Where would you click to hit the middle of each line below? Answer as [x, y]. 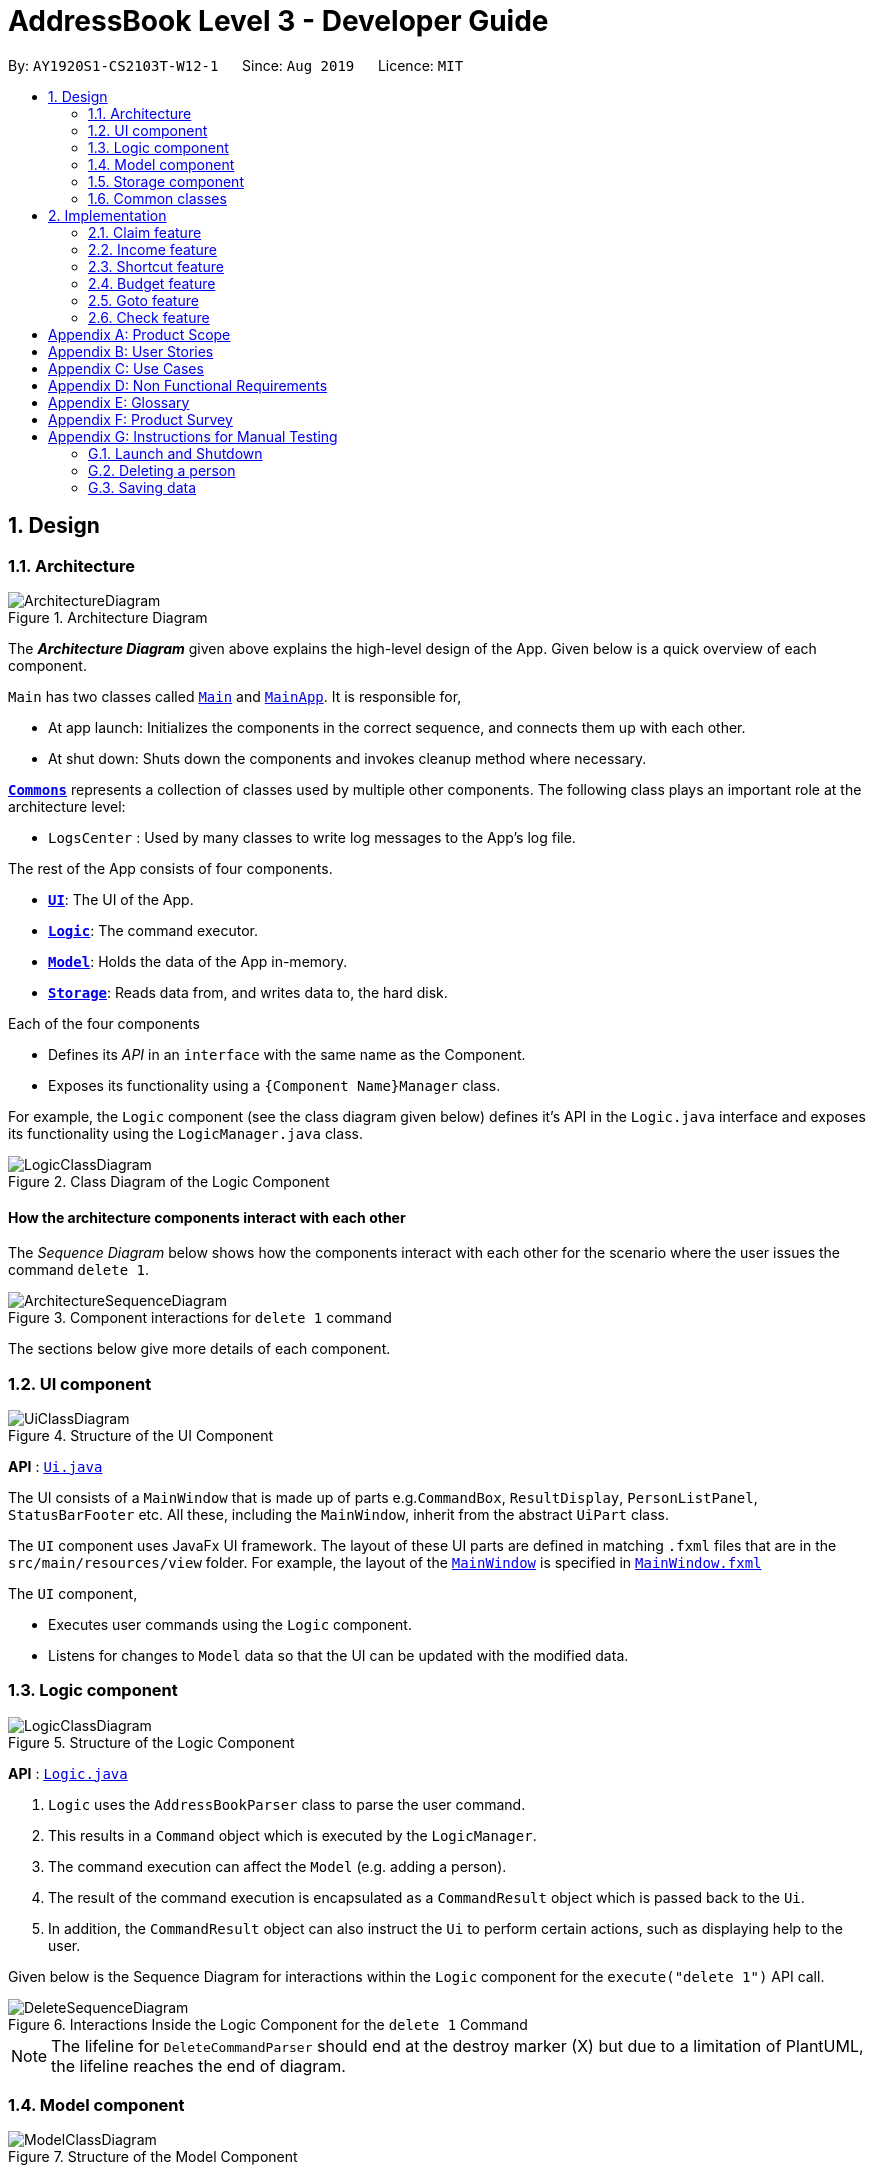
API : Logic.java [68, 1773]
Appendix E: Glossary [119, 402]
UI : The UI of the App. [121, 899]
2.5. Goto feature [143, 300]
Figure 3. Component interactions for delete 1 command [200, 1318]
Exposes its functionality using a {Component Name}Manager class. [274, 1085]
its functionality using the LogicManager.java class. [185, 1133]
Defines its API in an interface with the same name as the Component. [287, 1054]
